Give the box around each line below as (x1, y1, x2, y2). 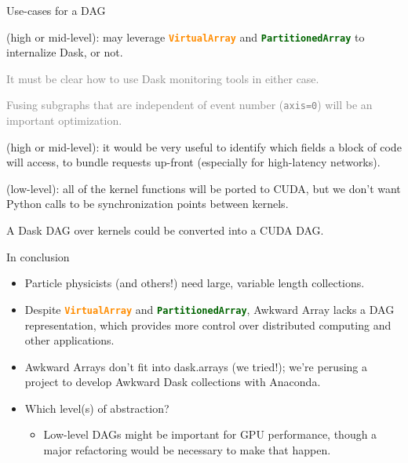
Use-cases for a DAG (6, 2, 106, 18)
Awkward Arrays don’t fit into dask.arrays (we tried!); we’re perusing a (24, 358, 367, 374)
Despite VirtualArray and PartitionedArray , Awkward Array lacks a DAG (24, 301, 395, 317)
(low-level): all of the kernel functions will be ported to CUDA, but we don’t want (6, 180, 401, 196)
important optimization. (6, 112, 122, 129)
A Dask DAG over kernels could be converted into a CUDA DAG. (6, 222, 324, 239)
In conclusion (6, 248, 70, 264)
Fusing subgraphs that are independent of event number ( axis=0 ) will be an (6, 97, 373, 113)
